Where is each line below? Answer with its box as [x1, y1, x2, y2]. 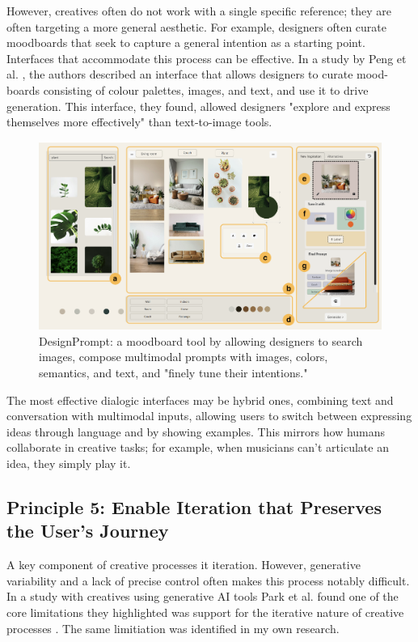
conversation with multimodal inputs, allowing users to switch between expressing [6, 407, 412, 424]
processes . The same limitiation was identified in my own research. [6, 619, 340, 636]
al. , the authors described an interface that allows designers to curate [6, 66, 353, 83]
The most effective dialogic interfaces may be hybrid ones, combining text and [6, 391, 394, 408]
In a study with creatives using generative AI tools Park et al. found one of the [6, 588, 399, 605]
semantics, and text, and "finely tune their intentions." [39, 364, 308, 381]
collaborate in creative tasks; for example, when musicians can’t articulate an [6, 439, 389, 456]
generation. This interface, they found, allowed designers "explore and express [6, 97, 391, 114]
